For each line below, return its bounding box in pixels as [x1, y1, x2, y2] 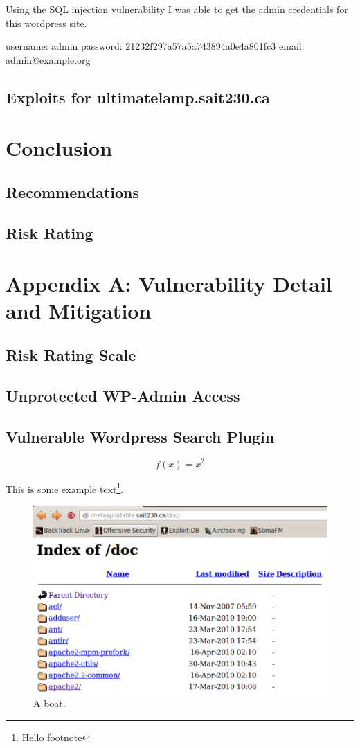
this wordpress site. [6, 15, 87, 30]
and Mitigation [6, 296, 152, 325]
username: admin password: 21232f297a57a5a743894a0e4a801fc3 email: [6, 39, 305, 53]
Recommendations [6, 181, 139, 202]
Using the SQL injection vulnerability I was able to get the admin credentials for [6, 2, 348, 16]
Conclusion [6, 134, 113, 162]
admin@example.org [6, 52, 91, 66]
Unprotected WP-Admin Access [6, 384, 240, 406]
